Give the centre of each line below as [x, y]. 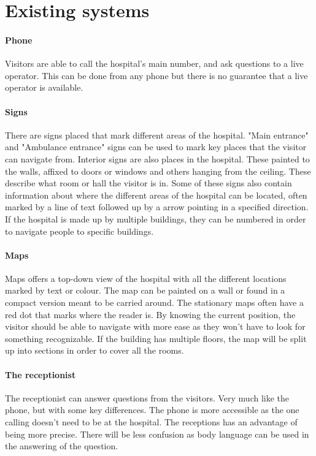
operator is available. [44, 87]
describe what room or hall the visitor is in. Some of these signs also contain [148, 183]
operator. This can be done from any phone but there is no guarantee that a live [156, 75]
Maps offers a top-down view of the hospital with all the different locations [146, 278]
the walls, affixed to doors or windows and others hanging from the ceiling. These [158, 171]
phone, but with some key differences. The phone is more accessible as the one [152, 410]
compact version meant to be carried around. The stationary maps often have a [154, 302]
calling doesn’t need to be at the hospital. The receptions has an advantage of [151, 422]
